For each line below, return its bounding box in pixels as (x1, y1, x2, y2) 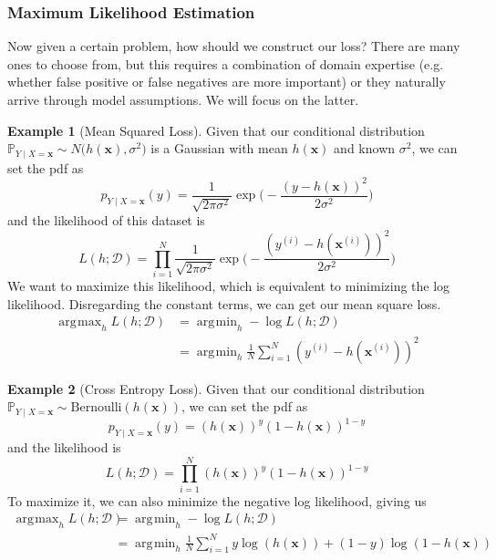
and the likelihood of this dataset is (7, 211, 205, 230)
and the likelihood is (7, 437, 121, 456)
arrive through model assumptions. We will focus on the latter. (7, 90, 359, 109)
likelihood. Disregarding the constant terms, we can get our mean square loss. (7, 294, 441, 313)
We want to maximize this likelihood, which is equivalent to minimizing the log (7, 276, 450, 296)
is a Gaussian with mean (150, 139, 288, 158)
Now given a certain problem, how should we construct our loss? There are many (7, 36, 460, 56)
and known (334, 139, 396, 158)
